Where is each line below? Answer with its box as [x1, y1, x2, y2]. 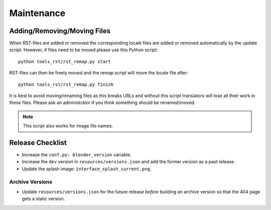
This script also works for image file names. [23, 123, 113, 129]
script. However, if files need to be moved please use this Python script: [9, 47, 158, 53]
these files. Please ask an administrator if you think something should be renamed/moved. [9, 99, 196, 106]
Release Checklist [9, 139, 67, 147]
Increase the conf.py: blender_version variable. [22, 152, 131, 158]
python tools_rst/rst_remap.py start [18, 58, 111, 64]
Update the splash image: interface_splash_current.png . [22, 166, 152, 172]
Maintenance [9, 8, 66, 19]
